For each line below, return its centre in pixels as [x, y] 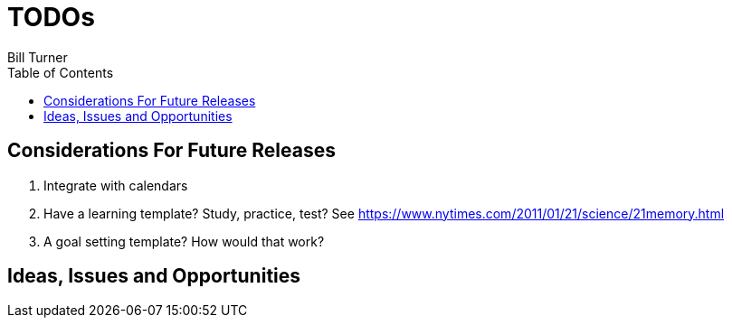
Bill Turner [38, 57]
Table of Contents [61, 72]
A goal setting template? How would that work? [184, 241]
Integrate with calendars [116, 185]
